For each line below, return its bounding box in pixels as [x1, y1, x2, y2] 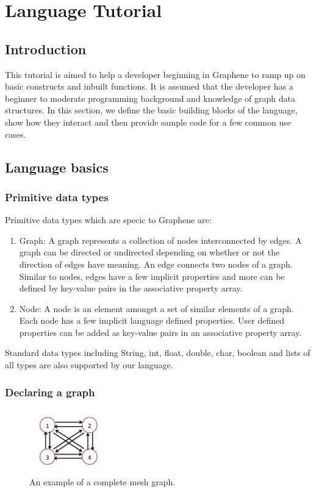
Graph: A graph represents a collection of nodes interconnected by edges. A [19, 234, 302, 246]
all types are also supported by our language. [5, 358, 173, 371]
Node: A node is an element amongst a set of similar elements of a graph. [19, 302, 294, 315]
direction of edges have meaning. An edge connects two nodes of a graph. [19, 257, 293, 270]
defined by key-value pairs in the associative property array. [19, 282, 243, 294]
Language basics [5, 157, 109, 176]
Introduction [5, 39, 87, 58]
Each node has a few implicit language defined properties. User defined [19, 314, 284, 327]
